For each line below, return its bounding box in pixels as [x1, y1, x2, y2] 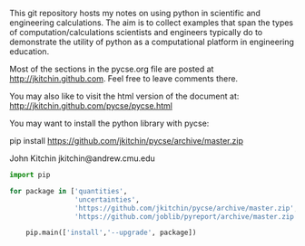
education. [9, 46, 50, 57]
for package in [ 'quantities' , [9, 186, 128, 195]
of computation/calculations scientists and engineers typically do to [9, 27, 263, 37]
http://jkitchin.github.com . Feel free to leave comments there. [9, 73, 239, 84]
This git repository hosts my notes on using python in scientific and [9, 8, 261, 18]
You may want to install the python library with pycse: [9, 118, 210, 128]
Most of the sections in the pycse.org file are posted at [9, 63, 214, 74]
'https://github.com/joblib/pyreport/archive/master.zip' [74, 212, 299, 221]
